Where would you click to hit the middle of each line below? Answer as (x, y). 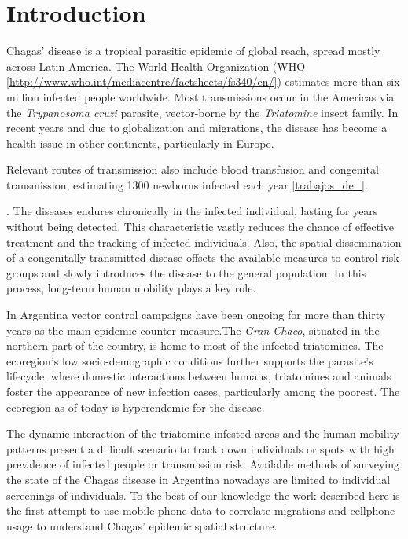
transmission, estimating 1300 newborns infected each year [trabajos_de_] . (187, 184)
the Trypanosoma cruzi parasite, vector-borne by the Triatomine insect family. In (202, 112)
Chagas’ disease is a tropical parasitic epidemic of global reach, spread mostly (193, 51)
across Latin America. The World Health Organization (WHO (156, 66)
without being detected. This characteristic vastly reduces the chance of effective (200, 227)
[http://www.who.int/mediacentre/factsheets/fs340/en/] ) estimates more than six (203, 81)
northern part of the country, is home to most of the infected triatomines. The (195, 345)
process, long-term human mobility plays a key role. (131, 288)
